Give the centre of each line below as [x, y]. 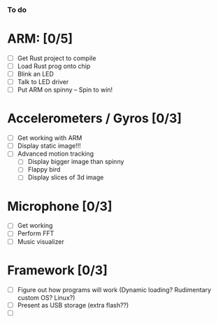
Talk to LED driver [43, 82]
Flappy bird [44, 170]
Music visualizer [41, 241]
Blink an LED [36, 74]
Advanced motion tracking [56, 154]
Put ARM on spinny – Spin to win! [65, 90]
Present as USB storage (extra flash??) [73, 305]
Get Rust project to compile [57, 58]
